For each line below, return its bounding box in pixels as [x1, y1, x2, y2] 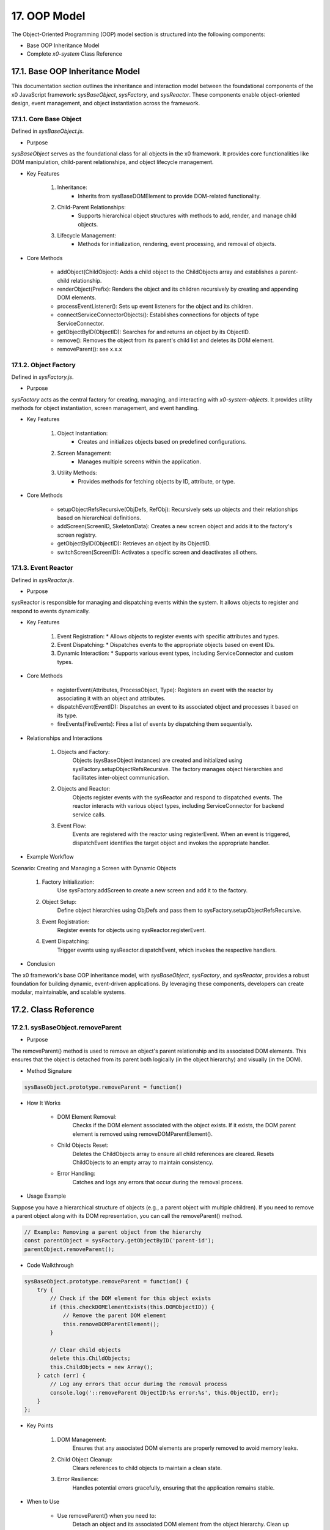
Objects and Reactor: [57, 785, 111, 793]
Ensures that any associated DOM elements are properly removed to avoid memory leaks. [72, 1444, 299, 1452]
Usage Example [26, 1192, 67, 1200]
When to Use [26, 1498, 60, 1506]
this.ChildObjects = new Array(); [50, 1364, 153, 1370]
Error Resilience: [57, 1476, 99, 1483]
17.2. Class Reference [11, 1004, 95, 1015]
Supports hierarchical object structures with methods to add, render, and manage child [78, 212, 296, 220]
